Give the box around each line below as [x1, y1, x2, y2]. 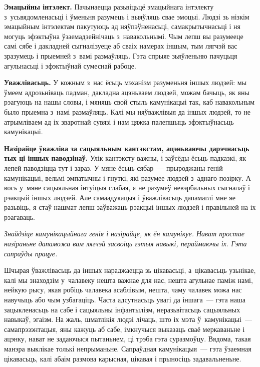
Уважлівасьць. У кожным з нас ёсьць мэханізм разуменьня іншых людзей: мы [4, 77, 247, 88]
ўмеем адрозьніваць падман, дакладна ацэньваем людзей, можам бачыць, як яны [4, 87, 249, 97]
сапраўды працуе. [4, 248, 58, 258]
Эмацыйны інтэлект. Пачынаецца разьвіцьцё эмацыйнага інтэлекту [4, 2, 214, 12]
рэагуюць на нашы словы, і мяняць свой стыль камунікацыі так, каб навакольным [4, 97, 255, 107]
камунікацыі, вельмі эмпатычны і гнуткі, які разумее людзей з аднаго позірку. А [4, 172, 251, 183]
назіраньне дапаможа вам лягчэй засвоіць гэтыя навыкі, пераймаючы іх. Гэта [4, 238, 247, 249]
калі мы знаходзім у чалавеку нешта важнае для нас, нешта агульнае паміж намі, [4, 274, 253, 285]
